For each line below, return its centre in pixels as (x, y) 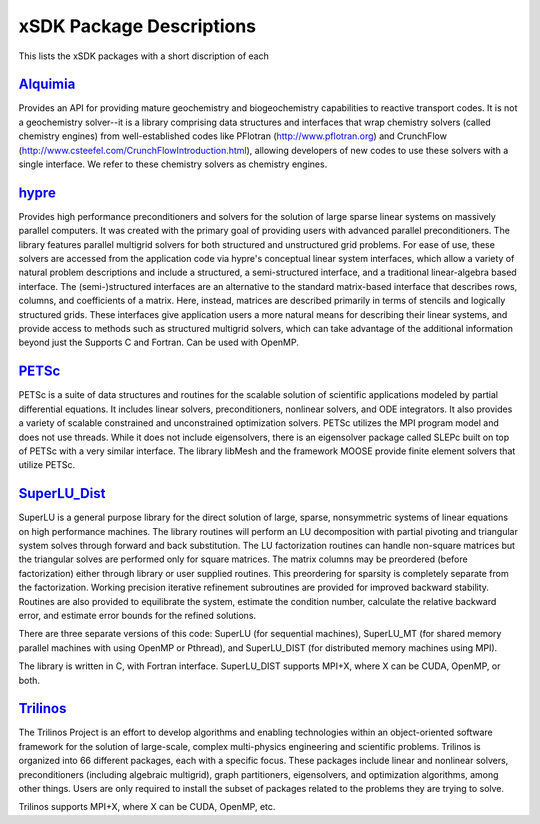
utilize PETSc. (47, 465)
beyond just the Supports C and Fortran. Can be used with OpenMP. (158, 342)
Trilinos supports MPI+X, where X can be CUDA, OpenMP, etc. (147, 807)
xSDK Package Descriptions (137, 26)
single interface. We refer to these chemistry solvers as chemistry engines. (173, 164)
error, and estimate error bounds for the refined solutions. (137, 615)
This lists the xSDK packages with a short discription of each (143, 56)
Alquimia (47, 84)
